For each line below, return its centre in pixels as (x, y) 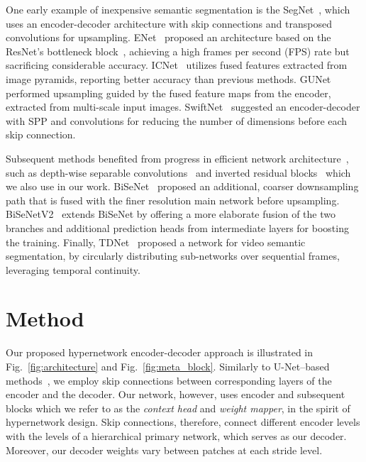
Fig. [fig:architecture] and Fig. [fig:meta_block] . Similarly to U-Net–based (168, 366)
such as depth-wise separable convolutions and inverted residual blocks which (178, 172)
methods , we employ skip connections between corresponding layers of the (169, 380)
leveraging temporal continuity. (73, 269)
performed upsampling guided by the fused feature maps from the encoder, (168, 93)
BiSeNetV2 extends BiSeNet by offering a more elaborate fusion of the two (171, 214)
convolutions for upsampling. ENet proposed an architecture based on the (168, 37)
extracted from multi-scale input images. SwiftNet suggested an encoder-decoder (183, 107)
